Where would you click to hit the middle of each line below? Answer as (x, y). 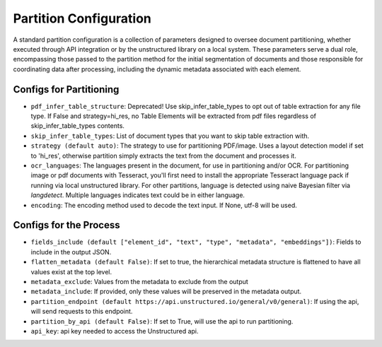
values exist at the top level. (71, 271)
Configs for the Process (66, 225)
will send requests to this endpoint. (82, 312)
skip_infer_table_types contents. (78, 126)
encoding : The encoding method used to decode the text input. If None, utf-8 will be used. (164, 205)
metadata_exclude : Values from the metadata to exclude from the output (140, 282)
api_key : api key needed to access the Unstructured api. (115, 331)
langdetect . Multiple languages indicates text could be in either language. (138, 195)
